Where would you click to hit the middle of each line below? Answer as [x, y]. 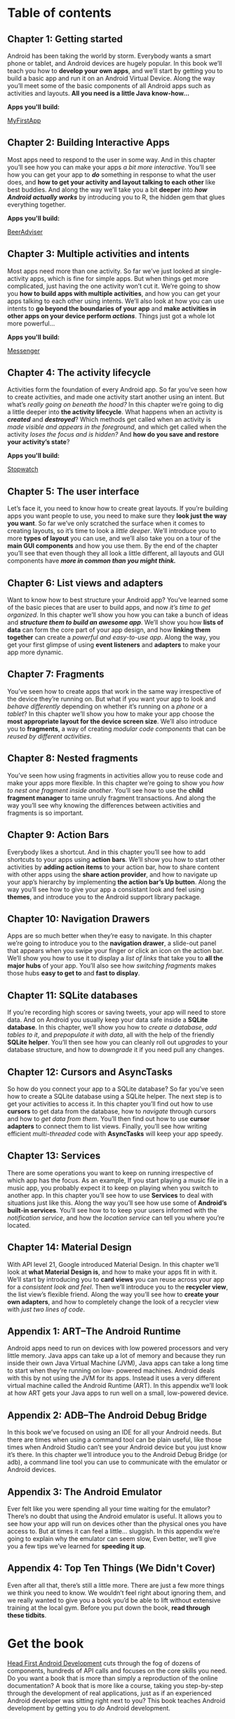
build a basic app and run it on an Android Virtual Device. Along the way [111, 78]
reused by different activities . [50, 736]
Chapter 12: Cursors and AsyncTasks [90, 1072]
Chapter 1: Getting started [65, 39]
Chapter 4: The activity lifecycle [79, 373]
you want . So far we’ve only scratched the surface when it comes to [106, 523]
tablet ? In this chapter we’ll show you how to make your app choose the [111, 713]
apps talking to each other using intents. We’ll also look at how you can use [116, 301]
